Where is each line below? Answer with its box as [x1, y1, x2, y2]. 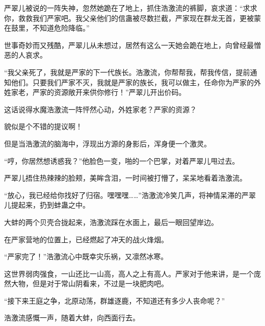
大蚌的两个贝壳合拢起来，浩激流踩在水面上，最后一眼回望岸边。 [4, 216, 218, 227]
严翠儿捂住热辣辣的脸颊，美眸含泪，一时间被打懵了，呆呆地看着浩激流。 [4, 172, 247, 183]
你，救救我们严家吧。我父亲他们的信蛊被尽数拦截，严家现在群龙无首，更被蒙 [4, 12, 261, 23]
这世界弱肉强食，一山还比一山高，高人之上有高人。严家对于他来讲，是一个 [4, 268, 254, 279]
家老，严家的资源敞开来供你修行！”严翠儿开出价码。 [11, 87, 186, 97]
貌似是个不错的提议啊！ [4, 121, 83, 132]
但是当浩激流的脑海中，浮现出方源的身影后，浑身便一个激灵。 [4, 138, 211, 148]
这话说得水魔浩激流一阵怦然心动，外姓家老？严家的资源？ [4, 104, 197, 114]
